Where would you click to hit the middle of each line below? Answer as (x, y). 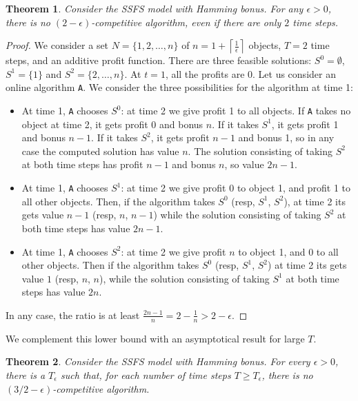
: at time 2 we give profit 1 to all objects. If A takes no (236, 111)
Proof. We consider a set (57, 45)
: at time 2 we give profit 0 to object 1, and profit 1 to (236, 188)
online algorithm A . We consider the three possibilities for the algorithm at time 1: (179, 87)
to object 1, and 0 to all (288, 251)
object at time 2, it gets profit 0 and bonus (112, 124)
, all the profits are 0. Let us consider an (250, 73)
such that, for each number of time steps (146, 374)
